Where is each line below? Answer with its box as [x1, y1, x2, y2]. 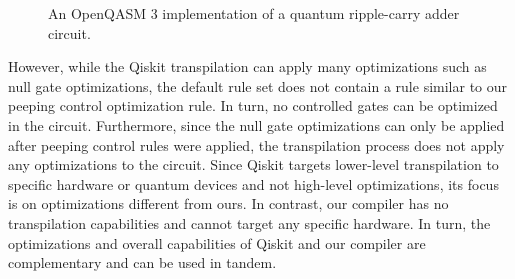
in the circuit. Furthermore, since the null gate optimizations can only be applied [8, 114, 505, 135]
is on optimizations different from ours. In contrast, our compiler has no [8, 193, 449, 214]
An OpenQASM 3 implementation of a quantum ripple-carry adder [48, 3, 460, 23]
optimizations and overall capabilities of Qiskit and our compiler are [8, 232, 426, 253]
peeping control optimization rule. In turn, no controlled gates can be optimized [8, 95, 498, 116]
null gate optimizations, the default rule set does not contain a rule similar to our [8, 75, 508, 96]
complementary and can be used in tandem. [8, 252, 277, 273]
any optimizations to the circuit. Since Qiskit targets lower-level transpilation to [8, 154, 499, 175]
